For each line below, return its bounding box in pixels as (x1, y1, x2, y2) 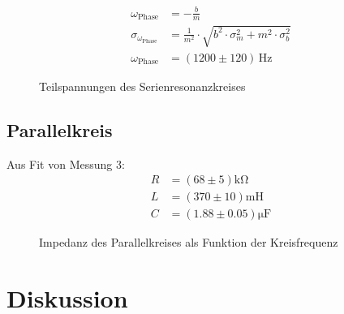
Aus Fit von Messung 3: (6, 155, 125, 172)
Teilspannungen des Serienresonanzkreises (39, 77, 246, 94)
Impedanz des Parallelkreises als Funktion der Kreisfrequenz (39, 234, 338, 251)
